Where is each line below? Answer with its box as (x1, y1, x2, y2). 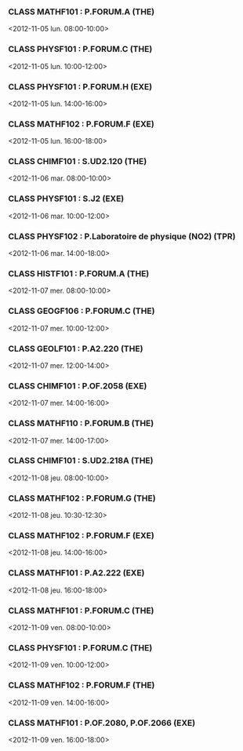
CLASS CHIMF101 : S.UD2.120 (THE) (8, 156, 147, 167)
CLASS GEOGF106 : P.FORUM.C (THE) (8, 305, 155, 316)
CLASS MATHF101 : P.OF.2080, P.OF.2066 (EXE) (8, 717, 196, 728)
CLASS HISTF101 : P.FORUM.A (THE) (8, 268, 150, 279)
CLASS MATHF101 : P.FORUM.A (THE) (8, 6, 155, 17)
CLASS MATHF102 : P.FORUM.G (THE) (8, 493, 156, 504)
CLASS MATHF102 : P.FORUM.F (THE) (8, 680, 155, 691)
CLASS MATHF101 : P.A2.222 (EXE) (8, 567, 145, 578)
